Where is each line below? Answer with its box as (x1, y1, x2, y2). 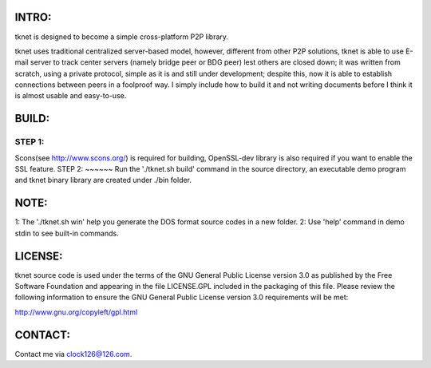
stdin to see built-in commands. (14, 228, 119, 238)
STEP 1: (14, 137, 45, 148)
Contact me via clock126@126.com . (14, 349, 132, 358)
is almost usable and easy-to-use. (14, 91, 127, 101)
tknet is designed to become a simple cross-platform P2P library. (14, 32, 229, 42)
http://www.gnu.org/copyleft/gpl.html (14, 307, 138, 317)
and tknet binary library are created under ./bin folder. (14, 176, 192, 185)
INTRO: (14, 10, 52, 24)
